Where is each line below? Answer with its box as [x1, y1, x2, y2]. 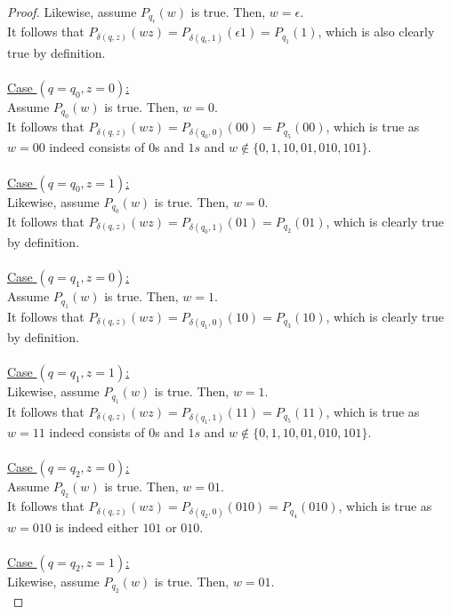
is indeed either [55, 517, 139, 536]
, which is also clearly [318, 22, 435, 41]
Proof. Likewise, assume [7, 3, 137, 20]
